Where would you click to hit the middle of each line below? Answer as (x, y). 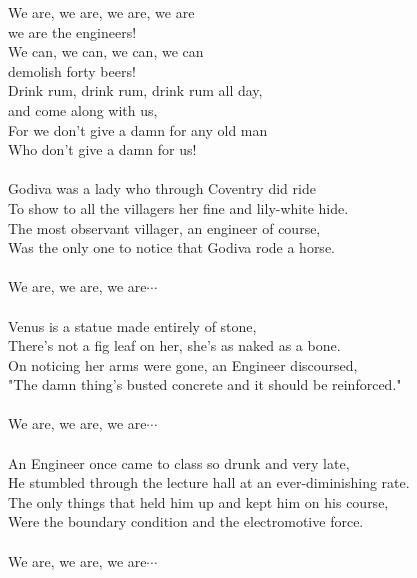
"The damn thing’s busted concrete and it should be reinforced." (205, 384)
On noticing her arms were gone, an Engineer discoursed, (183, 364)
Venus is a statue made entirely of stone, (132, 325)
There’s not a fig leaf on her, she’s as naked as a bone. (174, 345)
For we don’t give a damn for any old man (138, 129)
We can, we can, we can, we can (106, 51)
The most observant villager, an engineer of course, (164, 227)
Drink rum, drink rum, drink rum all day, (135, 90)
